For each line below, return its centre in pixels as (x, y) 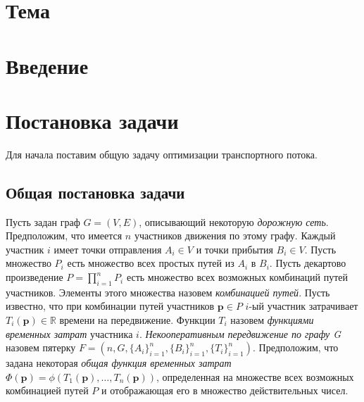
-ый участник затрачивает (303, 306)
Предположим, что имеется (64, 235)
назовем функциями (272, 320)
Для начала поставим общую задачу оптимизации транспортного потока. (162, 154)
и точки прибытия (234, 249)
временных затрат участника (69, 333)
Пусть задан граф (43, 221)
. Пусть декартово (308, 263)
